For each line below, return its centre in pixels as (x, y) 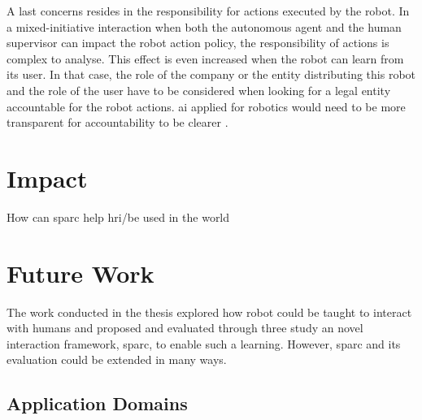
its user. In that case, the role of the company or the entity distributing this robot (211, 74)
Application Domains (97, 403)
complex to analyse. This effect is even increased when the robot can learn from (205, 58)
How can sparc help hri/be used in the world (118, 216)
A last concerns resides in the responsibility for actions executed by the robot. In (208, 11)
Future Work (80, 273)
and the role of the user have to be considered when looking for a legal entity (199, 90)
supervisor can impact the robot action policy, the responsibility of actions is (198, 43)
